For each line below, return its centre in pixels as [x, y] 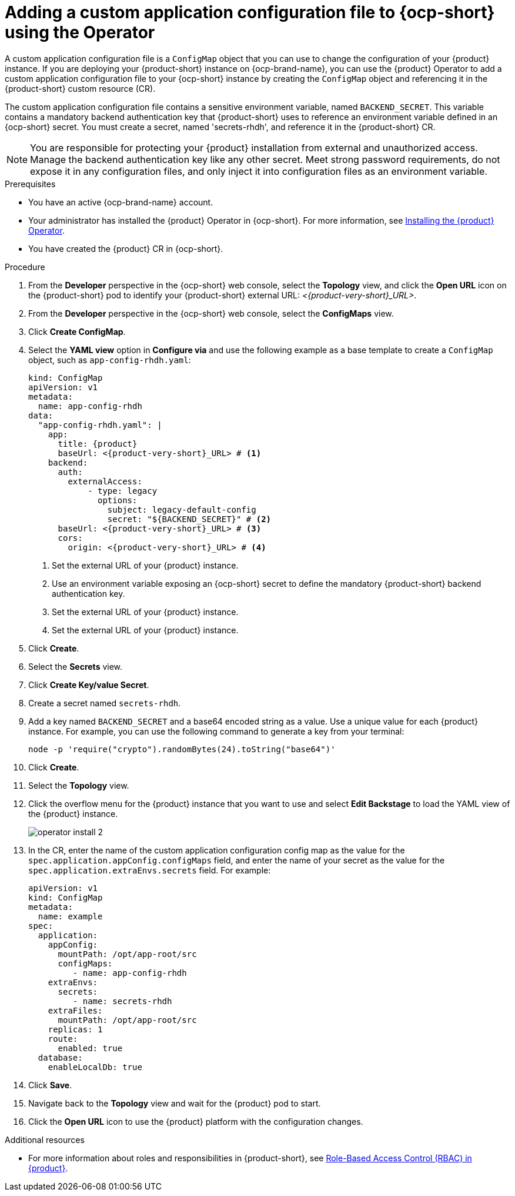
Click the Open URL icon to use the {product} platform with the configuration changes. [196, 1121]
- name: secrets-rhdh [122, 1001]
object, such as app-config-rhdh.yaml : [110, 360]
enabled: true [90, 1048]
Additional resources [45, 1139]
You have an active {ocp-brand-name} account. [121, 202]
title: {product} [98, 443]
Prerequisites [30, 184]
